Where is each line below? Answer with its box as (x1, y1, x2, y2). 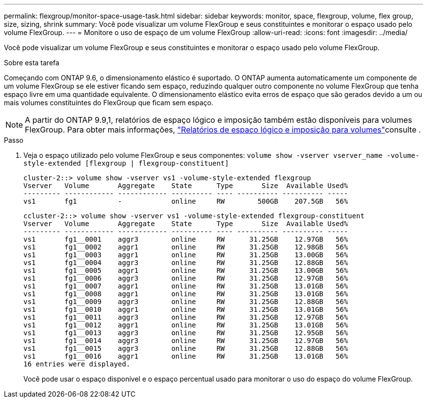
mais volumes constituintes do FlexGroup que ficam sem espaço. (4, 98, 213, 107)
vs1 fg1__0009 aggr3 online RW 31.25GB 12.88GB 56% (23, 298, 348, 306)
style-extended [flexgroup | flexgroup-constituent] (23, 159, 229, 167)
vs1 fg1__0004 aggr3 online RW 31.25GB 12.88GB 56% (23, 259, 348, 267)
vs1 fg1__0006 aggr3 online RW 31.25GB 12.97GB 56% (23, 274, 348, 282)
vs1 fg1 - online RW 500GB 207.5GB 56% (23, 197, 348, 205)
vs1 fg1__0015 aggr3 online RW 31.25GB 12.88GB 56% (23, 345, 348, 352)
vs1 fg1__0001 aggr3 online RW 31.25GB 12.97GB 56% (23, 235, 348, 243)
